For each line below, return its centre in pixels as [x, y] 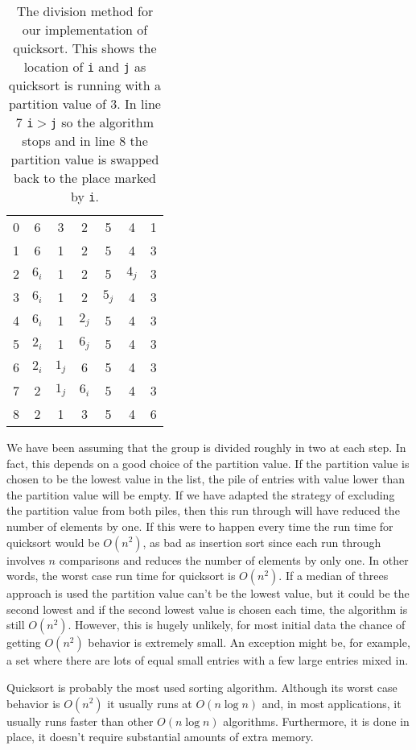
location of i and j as [85, 66]
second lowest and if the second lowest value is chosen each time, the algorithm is [207, 609]
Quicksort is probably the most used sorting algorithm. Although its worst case [202, 687]
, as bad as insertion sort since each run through [262, 542]
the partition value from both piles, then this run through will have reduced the [203, 510]
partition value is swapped [85, 159]
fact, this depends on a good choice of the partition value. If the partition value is [208, 463]
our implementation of [85, 29]
